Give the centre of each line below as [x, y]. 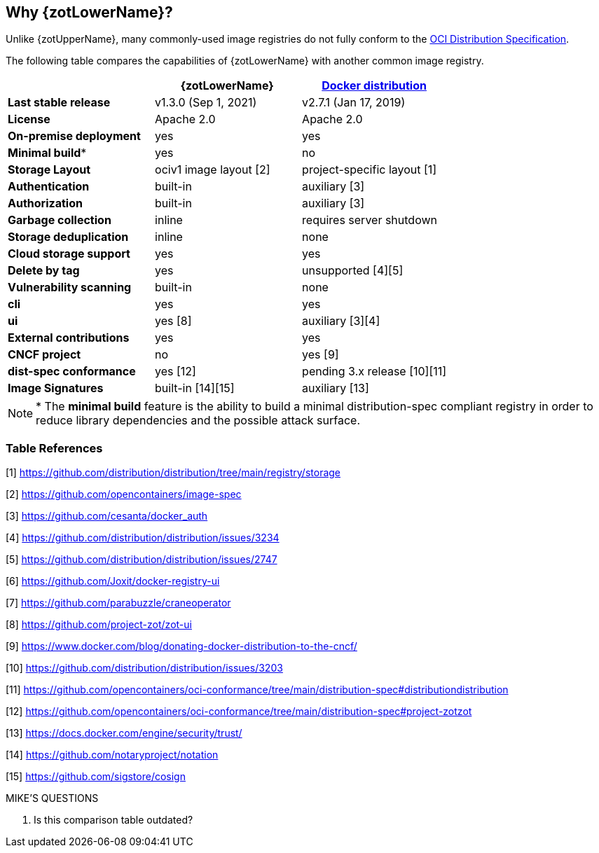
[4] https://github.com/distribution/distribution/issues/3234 [143, 538]
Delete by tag [44, 271]
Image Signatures [56, 388]
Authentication [49, 187]
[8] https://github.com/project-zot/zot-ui [99, 625]
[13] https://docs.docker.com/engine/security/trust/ [124, 733]
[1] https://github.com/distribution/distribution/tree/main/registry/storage [173, 473]
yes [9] [321, 355]
